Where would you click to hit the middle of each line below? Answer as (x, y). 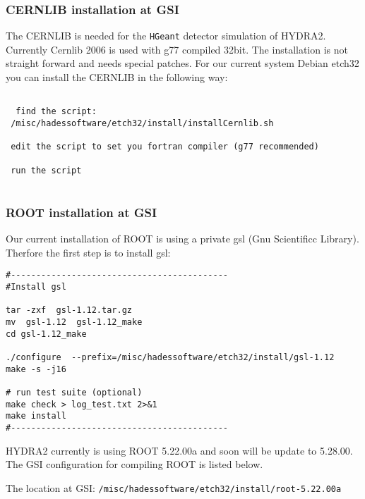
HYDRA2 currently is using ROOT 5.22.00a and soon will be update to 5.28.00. (179, 450)
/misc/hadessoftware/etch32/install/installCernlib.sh (142, 123)
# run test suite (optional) (74, 392)
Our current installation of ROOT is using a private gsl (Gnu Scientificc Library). (182, 239)
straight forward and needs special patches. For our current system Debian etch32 (182, 63)
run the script (46, 170)
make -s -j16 (36, 369)
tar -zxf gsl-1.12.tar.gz (69, 310)
